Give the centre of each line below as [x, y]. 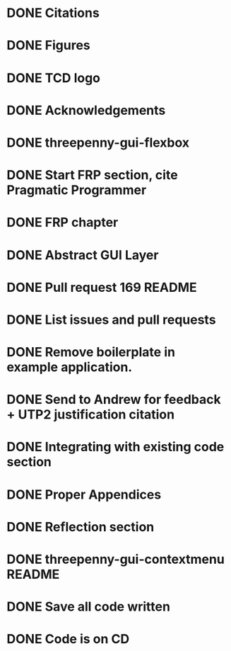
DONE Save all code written [89, 607]
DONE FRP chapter [63, 223]
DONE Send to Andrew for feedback [114, 400]
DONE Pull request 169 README [102, 287]
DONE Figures [49, 46]
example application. [70, 367]
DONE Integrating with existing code [115, 447]
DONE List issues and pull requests [111, 319]
